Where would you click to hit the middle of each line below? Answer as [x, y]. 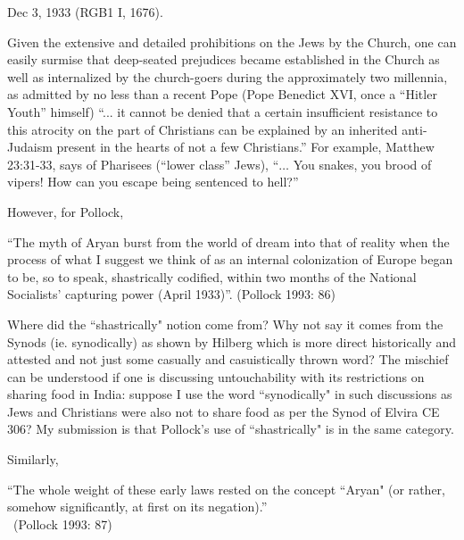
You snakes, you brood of [362, 164]
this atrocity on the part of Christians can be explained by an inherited [203, 129]
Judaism [30, 147]
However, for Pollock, [66, 211]
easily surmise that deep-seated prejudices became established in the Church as [224, 59]
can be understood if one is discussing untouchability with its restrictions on [216, 376]
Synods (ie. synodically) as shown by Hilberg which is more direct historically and [232, 341]
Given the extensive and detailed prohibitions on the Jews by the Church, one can [232, 42]
